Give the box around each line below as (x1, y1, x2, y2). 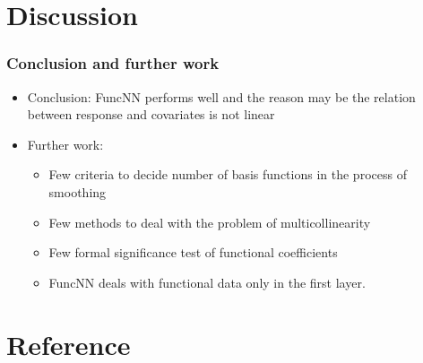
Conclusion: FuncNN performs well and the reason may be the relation (27, 87, 416, 106)
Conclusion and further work (6, 52, 220, 74)
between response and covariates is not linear (27, 105, 275, 124)
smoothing (48, 182, 107, 201)
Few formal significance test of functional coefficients (48, 243, 338, 262)
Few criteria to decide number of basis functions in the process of (48, 165, 407, 184)
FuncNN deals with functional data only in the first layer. (48, 272, 366, 291)
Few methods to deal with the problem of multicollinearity (48, 212, 371, 231)
